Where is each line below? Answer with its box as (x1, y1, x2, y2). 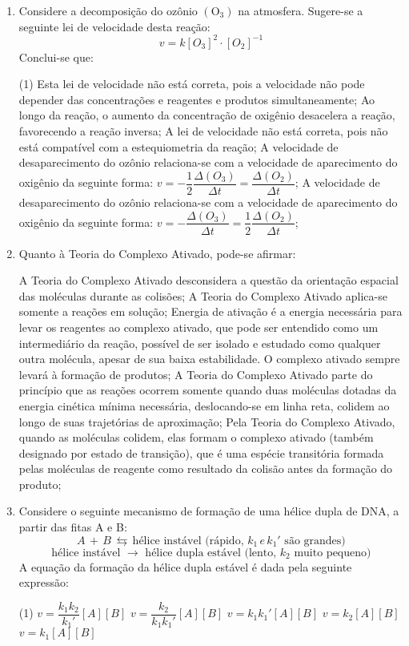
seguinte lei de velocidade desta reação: (18, 18, 211, 34)
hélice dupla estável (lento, (145, 547, 277, 559)
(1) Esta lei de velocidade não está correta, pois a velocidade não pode (18, 75, 365, 92)
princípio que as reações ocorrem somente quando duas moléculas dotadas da (18, 382, 397, 398)
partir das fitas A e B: (18, 519, 127, 535)
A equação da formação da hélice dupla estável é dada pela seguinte (18, 558, 352, 575)
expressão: (18, 574, 69, 591)
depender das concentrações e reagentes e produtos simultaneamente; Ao (18, 91, 375, 107)
